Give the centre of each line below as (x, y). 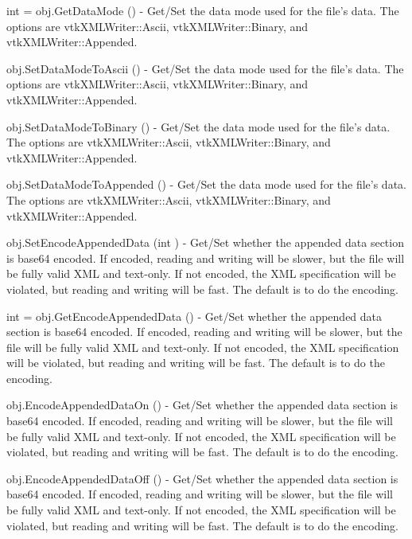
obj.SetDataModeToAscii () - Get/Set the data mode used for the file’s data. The (205, 68)
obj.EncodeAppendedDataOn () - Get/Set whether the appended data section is (202, 405)
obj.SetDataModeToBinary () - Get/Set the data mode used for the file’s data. (198, 126)
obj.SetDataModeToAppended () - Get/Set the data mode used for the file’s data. (206, 184)
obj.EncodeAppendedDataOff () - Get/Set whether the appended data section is (202, 478)
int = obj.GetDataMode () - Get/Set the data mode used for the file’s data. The (203, 10)
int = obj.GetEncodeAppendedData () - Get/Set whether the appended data (194, 316)
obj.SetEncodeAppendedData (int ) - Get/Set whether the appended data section (205, 242)
